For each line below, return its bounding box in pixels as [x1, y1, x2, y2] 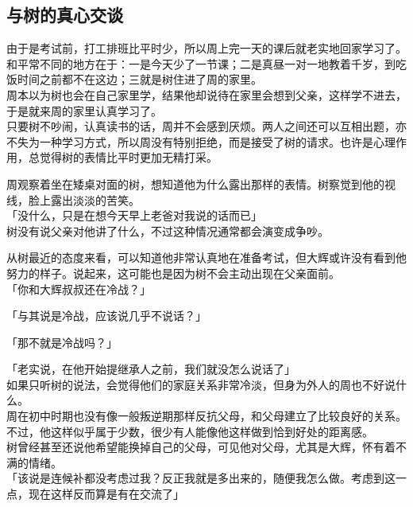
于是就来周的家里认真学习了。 [6, 102, 162, 119]
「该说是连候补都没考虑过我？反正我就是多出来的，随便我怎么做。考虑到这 [6, 470, 396, 486]
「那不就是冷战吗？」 [6, 333, 118, 350]
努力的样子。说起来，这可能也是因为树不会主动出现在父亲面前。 [6, 264, 340, 281]
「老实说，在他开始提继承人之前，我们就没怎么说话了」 [6, 361, 295, 377]
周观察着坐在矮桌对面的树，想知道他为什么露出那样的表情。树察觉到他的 [6, 175, 384, 192]
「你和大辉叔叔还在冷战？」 [6, 280, 151, 297]
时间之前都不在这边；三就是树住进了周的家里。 [17, 71, 262, 88]
